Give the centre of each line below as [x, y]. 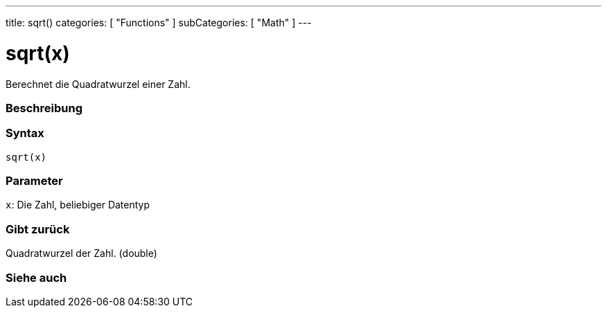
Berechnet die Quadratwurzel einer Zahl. [98, 84]
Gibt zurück [38, 229]
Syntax [25, 133]
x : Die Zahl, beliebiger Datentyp [78, 205]
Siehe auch [36, 277]
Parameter [34, 181]
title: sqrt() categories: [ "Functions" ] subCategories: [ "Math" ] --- [159, 23]
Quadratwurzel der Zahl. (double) [81, 253]
